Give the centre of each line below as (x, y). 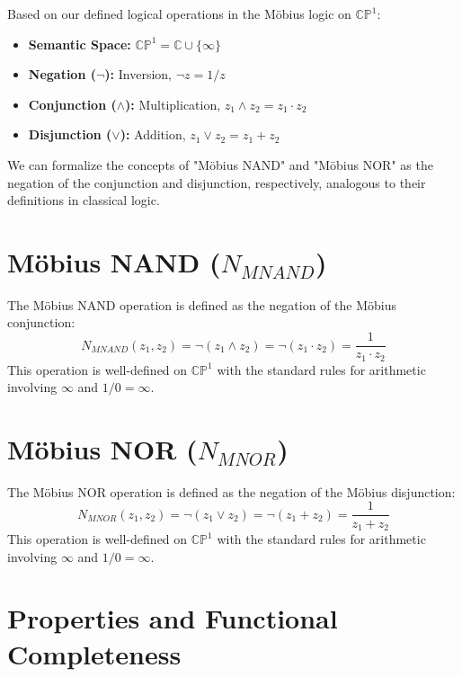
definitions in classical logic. (84, 200)
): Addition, (153, 134)
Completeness (94, 653)
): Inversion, (138, 74)
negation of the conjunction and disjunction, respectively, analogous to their (217, 182)
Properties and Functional (173, 618)
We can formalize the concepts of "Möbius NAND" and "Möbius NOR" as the (220, 164)
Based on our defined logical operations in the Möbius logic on (179, 13)
